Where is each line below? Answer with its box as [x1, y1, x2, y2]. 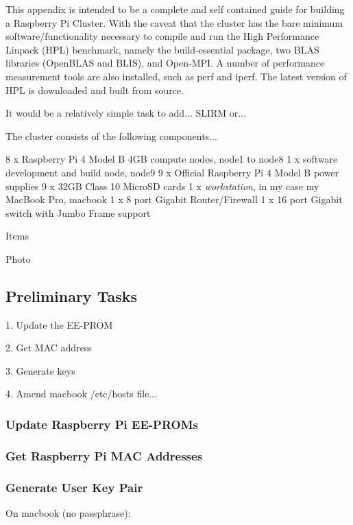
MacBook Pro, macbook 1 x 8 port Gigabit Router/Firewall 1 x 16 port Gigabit [5, 192, 343, 207]
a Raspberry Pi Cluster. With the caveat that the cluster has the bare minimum [5, 15, 343, 30]
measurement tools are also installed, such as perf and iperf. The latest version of [5, 69, 347, 83]
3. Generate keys [5, 363, 75, 377]
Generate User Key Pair [5, 478, 143, 495]
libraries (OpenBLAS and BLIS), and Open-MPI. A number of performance [5, 56, 325, 70]
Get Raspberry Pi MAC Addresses [5, 447, 203, 464]
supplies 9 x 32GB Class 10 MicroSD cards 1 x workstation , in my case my [5, 178, 319, 193]
